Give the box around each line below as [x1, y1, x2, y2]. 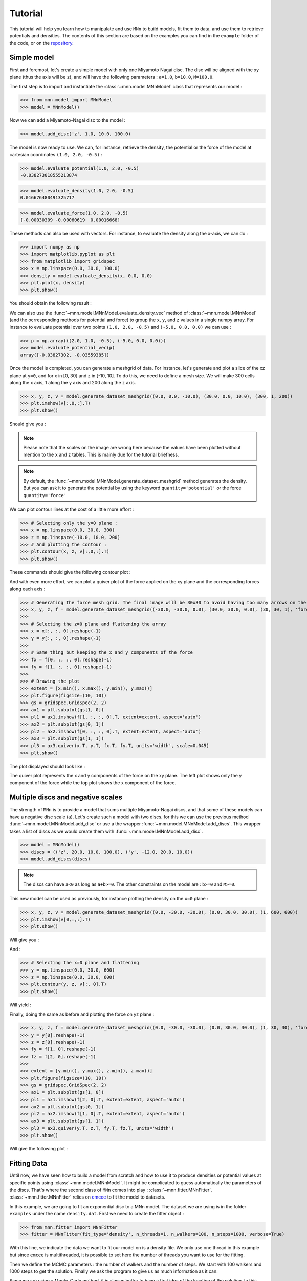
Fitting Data [9, 1159, 48, 1168]
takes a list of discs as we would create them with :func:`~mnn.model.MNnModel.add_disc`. [9, 828, 203, 834]
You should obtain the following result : [9, 300, 92, 306]
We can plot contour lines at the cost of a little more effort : [9, 506, 134, 512]
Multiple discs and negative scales [9, 793, 123, 802]
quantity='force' [23, 492, 67, 498]
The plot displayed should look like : [9, 763, 85, 769]
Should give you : [9, 421, 46, 427]
